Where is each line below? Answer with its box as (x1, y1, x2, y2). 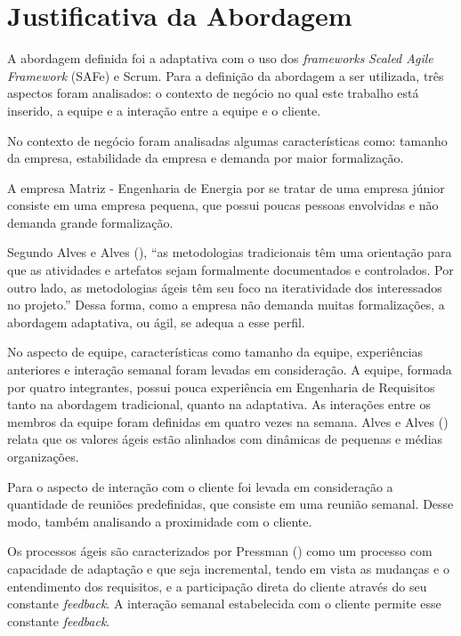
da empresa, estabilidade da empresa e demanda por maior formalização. (7, 149, 404, 167)
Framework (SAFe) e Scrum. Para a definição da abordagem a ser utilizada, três (7, 66, 444, 85)
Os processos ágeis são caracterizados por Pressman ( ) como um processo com (7, 542, 433, 560)
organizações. (7, 447, 79, 465)
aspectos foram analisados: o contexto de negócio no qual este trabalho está (7, 84, 419, 102)
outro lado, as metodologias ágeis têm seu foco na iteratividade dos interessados (7, 278, 442, 296)
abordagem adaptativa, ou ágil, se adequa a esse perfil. (7, 312, 305, 331)
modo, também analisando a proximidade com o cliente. (7, 511, 312, 530)
